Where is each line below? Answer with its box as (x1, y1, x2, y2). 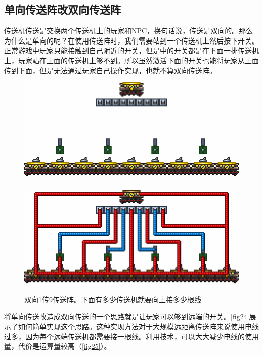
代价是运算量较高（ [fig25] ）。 (18, 341, 111, 351)
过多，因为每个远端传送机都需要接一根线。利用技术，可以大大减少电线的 (4, 331, 245, 341)
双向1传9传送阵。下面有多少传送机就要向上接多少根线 (24, 294, 201, 304)
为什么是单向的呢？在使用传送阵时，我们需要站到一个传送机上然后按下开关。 (4, 35, 259, 46)
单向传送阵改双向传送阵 (4, 2, 121, 17)
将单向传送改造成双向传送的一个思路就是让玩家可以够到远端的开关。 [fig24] (4, 311, 249, 322)
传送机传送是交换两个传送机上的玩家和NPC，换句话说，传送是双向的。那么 (4, 25, 253, 36)
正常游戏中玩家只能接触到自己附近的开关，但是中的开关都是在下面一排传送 (4, 45, 252, 56)
